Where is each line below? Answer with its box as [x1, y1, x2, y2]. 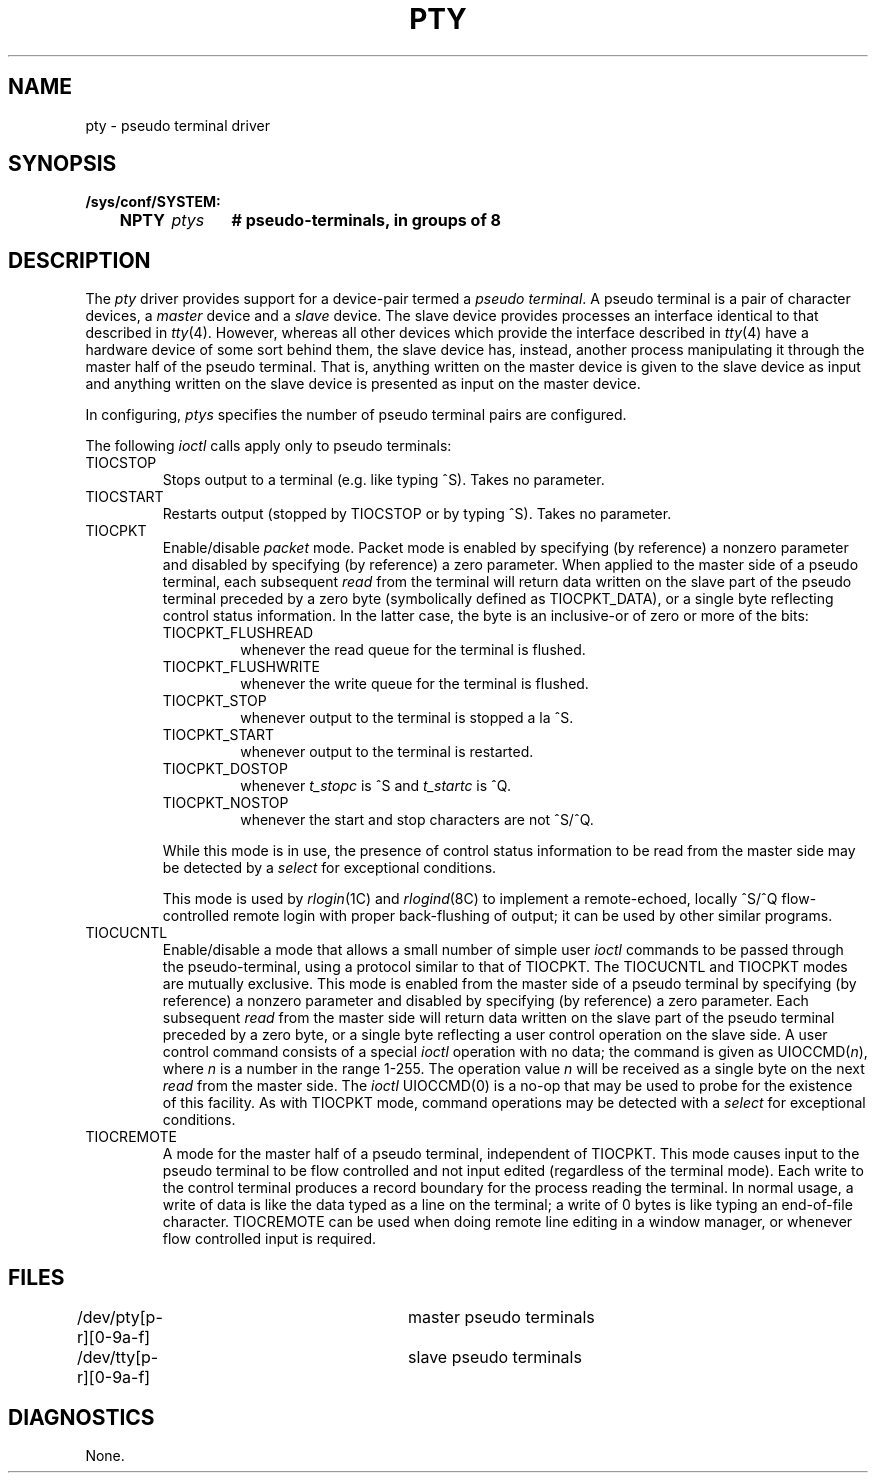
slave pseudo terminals [408, 1347, 582, 1368]
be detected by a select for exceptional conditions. [162, 859, 497, 877]
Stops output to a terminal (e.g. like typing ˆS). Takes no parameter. [162, 471, 605, 489]
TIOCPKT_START [162, 726, 274, 744]
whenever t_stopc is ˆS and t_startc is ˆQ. [240, 777, 511, 795]
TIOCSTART [85, 488, 164, 506]
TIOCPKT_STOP [162, 692, 267, 710]
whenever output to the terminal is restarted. [240, 743, 534, 761]
